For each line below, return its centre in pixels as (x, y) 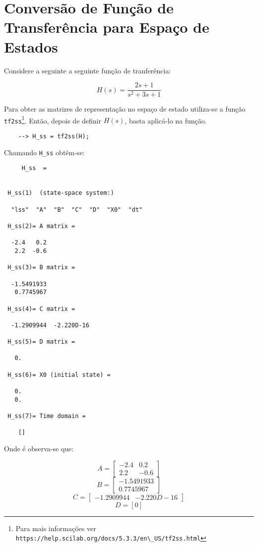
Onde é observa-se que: (39, 449)
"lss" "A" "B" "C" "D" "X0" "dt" (77, 210)
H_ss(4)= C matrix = (41, 309)
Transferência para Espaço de (107, 27)
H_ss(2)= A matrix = (41, 226)
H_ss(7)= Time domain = (47, 416)
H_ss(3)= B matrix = (41, 268)
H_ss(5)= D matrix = (41, 342)
